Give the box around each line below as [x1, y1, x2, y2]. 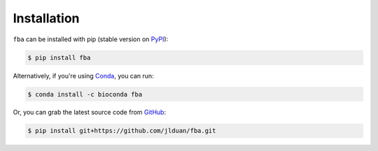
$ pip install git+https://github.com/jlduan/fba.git [27, 127, 216, 135]
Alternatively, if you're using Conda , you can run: [13, 71, 154, 80]
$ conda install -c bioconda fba [27, 90, 143, 98]
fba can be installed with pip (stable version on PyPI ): [13, 35, 169, 43]
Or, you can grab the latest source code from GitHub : [13, 108, 167, 117]
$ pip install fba [27, 53, 91, 62]
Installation [13, 10, 80, 26]
